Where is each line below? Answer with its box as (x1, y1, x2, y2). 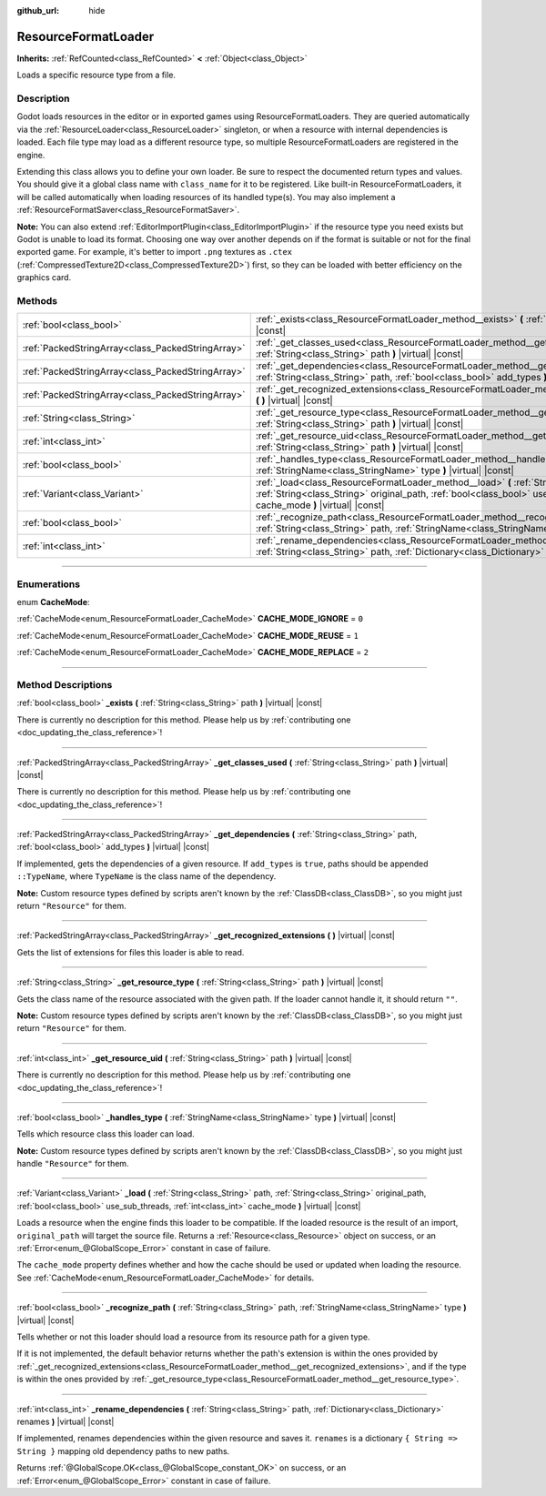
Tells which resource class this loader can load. (16, 1128, 195, 1139)
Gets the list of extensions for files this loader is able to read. (16, 946, 245, 957)
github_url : (16, 5, 59, 15)
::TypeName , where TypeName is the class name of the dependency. (16, 871, 277, 882)
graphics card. (16, 272, 72, 283)
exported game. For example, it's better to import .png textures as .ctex (16, 247, 293, 258)
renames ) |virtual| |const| (16, 1416, 115, 1427)
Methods (16, 294, 58, 307)
